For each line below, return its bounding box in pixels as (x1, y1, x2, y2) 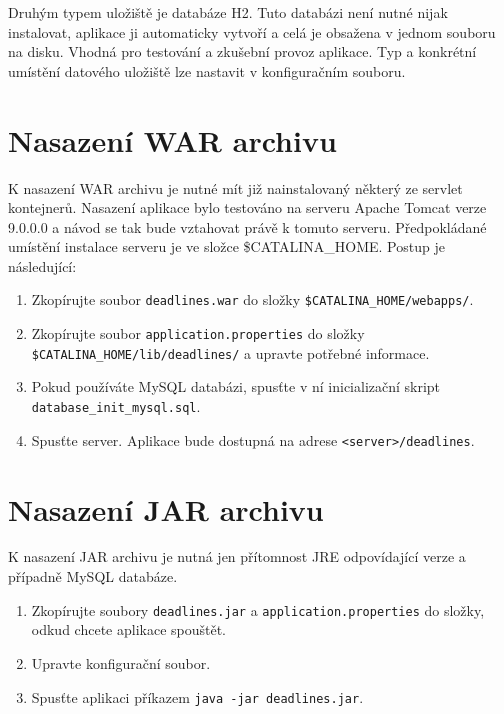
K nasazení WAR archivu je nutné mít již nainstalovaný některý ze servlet (8, 177, 463, 198)
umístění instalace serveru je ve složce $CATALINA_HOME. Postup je (8, 236, 445, 257)
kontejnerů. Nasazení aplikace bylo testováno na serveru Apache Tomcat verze (8, 197, 487, 218)
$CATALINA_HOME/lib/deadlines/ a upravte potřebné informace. (31, 342, 430, 363)
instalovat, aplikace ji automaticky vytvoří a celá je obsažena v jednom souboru (8, 21, 496, 42)
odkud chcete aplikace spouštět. (31, 619, 227, 640)
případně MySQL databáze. (8, 566, 178, 587)
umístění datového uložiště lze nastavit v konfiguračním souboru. (8, 60, 406, 81)
